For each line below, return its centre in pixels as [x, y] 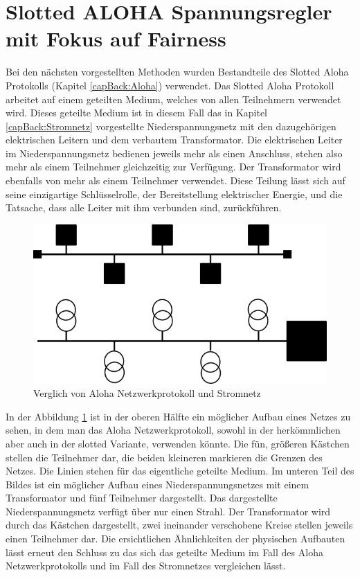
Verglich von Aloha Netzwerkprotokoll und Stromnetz [147, 393]
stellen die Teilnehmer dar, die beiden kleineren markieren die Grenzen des [164, 457]
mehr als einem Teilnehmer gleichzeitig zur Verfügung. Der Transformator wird [173, 167]
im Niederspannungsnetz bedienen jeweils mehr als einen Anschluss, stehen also [174, 153]
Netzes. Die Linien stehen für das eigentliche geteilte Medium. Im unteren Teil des [180, 471]
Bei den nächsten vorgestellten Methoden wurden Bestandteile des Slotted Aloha [177, 72]
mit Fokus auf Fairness [116, 38]
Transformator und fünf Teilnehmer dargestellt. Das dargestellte [142, 498]
